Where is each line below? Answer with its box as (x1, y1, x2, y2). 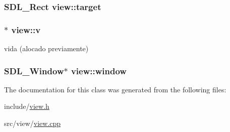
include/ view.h (4, 101, 49, 111)
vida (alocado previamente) (4, 43, 89, 54)
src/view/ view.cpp (4, 118, 61, 128)
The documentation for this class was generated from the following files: (4, 84, 226, 94)
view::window (71, 64, 127, 77)
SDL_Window (4, 64, 64, 77)
